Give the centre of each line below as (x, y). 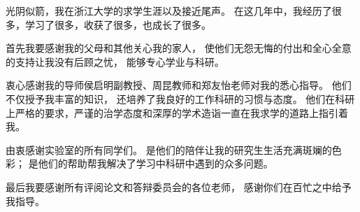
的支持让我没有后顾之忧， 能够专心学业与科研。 (115, 61)
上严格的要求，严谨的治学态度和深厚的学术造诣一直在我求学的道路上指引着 (177, 112)
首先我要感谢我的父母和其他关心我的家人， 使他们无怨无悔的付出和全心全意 (179, 48)
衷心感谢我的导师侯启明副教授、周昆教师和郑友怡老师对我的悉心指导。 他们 (179, 85)
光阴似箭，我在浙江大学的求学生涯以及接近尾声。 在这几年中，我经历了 (169, 10)
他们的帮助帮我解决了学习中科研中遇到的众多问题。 (156, 163)
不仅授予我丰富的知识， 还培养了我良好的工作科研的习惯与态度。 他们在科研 (180, 98)
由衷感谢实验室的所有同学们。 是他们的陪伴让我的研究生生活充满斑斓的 (169, 149)
